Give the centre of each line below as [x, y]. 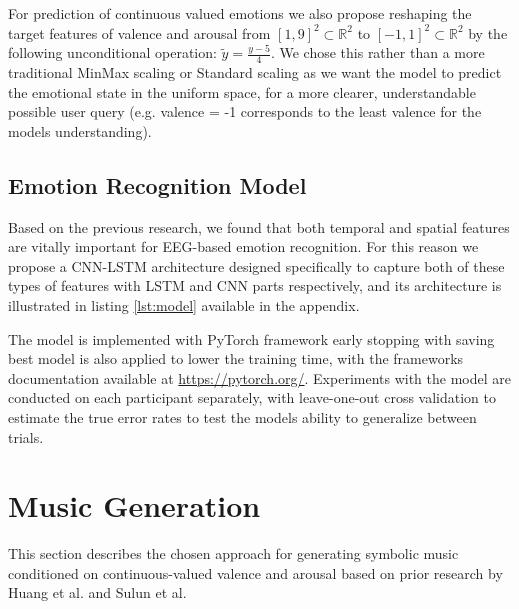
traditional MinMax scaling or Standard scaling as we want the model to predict [255, 72]
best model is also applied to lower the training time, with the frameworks [236, 358]
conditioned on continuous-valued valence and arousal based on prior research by [255, 572]
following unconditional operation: [112, 52]
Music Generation [134, 505]
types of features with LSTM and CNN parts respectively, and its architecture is [255, 285]
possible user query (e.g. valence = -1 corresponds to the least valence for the [245, 111]
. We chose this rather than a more [377, 52]
